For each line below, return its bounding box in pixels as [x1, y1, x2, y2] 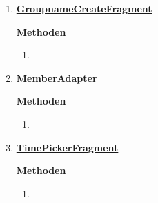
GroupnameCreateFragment [16, 1, 152, 15]
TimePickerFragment [16, 140, 119, 154]
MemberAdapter [16, 70, 97, 85]
